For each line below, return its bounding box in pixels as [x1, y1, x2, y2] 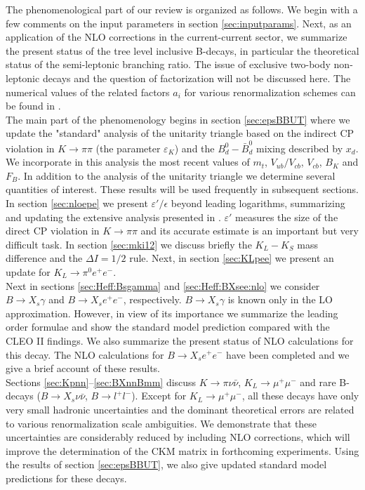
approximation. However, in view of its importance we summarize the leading [6, 305, 338, 320]
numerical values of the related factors [6, 84, 170, 99]
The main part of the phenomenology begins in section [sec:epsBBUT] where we [6, 112, 350, 126]
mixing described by [256, 140, 343, 155]
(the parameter [95, 140, 161, 155]
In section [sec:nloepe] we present [6, 196, 148, 211]
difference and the [6, 251, 83, 265]
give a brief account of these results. [6, 361, 161, 376]
